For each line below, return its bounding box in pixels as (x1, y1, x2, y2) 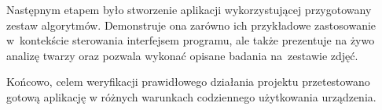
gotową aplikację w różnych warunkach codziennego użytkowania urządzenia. (6, 88, 376, 105)
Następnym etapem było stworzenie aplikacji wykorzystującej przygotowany (6, 2, 372, 17)
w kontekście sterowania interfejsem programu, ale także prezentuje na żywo (6, 32, 375, 48)
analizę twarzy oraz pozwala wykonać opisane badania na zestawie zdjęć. (6, 47, 358, 63)
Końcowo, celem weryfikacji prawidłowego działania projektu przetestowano (6, 73, 370, 90)
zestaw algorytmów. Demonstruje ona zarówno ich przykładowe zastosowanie (6, 16, 376, 33)
